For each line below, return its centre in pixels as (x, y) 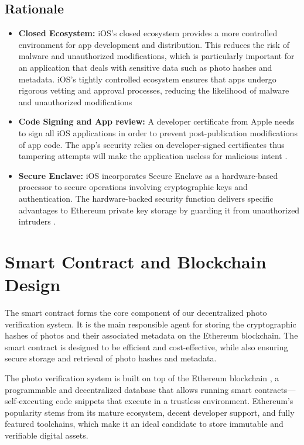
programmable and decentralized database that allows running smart (129, 389)
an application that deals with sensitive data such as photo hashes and (145, 67)
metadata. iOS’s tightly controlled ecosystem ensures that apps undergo (147, 79)
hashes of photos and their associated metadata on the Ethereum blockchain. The (151, 335)
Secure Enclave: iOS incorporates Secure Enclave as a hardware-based (148, 175)
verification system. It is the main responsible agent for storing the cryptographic (151, 324)
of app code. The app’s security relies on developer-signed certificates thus (151, 144)
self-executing (29, 401)
